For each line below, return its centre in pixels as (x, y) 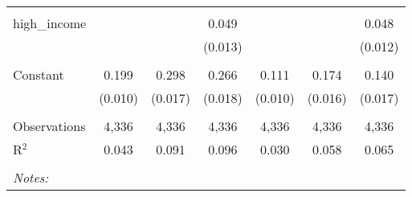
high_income (50, 23)
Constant (39, 74)
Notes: (31, 177)
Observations (49, 126)
